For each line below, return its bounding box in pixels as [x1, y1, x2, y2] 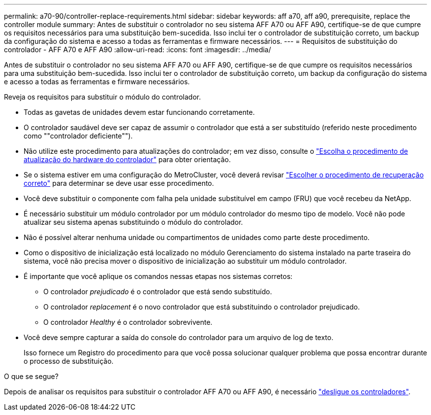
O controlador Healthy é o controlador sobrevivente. [43, 318, 213, 326]
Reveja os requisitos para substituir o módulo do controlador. [4, 93, 201, 101]
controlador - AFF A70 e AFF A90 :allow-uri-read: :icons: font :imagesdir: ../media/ [4, 45, 271, 54]
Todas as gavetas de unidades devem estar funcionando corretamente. [24, 108, 255, 116]
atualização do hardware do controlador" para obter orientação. [24, 155, 231, 164]
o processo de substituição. [24, 357, 114, 365]
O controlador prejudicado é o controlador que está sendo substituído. [43, 287, 272, 296]
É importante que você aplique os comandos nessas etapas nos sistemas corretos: [24, 272, 293, 280]
